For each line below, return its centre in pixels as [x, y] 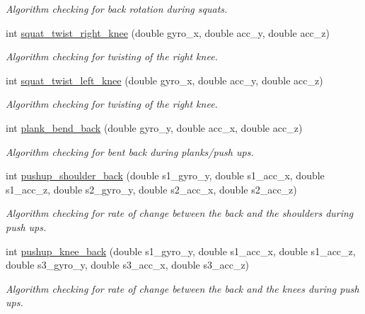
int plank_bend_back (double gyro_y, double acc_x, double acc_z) [154, 127]
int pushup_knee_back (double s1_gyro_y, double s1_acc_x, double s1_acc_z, [181, 251]
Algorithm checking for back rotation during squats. [117, 9]
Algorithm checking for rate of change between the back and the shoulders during [180, 213]
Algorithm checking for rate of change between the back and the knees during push [182, 288]
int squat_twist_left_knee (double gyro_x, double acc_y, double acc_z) [164, 80]
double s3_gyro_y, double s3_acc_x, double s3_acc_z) [128, 265]
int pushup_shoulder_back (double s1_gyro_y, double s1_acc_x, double [165, 175]
